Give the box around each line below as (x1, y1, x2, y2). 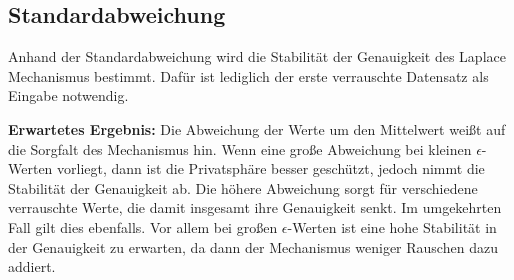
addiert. (8, 256, 56, 277)
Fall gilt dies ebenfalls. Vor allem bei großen (8, 216, 278, 237)
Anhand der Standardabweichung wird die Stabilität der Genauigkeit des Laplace (8, 46, 506, 67)
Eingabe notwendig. (8, 85, 129, 106)
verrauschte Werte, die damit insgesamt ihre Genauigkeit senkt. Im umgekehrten (8, 197, 502, 218)
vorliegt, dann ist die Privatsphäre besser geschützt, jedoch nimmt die (57, 158, 485, 179)
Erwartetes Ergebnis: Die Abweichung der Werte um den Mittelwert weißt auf (8, 118, 506, 139)
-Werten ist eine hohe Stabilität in (287, 216, 497, 237)
